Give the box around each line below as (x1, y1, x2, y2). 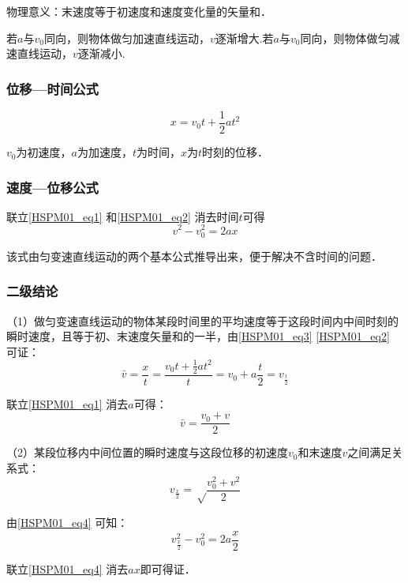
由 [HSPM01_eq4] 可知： (6, 514, 129, 531)
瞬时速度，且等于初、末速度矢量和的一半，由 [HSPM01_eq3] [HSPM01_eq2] (6, 328, 390, 344)
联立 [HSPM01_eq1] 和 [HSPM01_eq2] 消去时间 (6, 208, 239, 224)
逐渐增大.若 (215, 29, 274, 46)
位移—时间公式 (6, 78, 99, 98)
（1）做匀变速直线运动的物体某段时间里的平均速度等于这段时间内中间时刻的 (6, 312, 399, 329)
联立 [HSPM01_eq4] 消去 (6, 560, 129, 577)
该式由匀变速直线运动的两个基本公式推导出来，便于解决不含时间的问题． (6, 247, 382, 264)
